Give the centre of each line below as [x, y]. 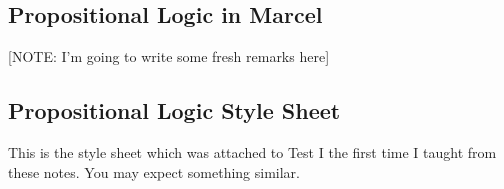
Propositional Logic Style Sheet [174, 110]
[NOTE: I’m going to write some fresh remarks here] [169, 56]
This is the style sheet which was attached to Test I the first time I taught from [252, 152]
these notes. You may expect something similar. [154, 171]
